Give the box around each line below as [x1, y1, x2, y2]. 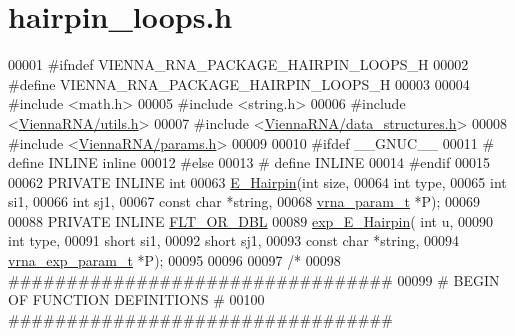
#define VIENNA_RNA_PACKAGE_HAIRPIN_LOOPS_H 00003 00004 [8, 73, 470, 94]
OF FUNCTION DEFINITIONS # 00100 [8, 289, 265, 310]
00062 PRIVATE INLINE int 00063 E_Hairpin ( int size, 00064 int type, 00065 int [8, 171, 507, 192]
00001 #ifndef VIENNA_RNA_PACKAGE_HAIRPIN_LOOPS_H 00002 [8, 54, 469, 75]
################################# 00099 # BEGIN [8, 269, 500, 290]
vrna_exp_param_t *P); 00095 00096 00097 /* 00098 [8, 250, 341, 271]
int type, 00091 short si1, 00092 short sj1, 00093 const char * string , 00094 [8, 230, 460, 251]
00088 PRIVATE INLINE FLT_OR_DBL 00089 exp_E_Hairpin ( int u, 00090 [8, 210, 494, 231]
